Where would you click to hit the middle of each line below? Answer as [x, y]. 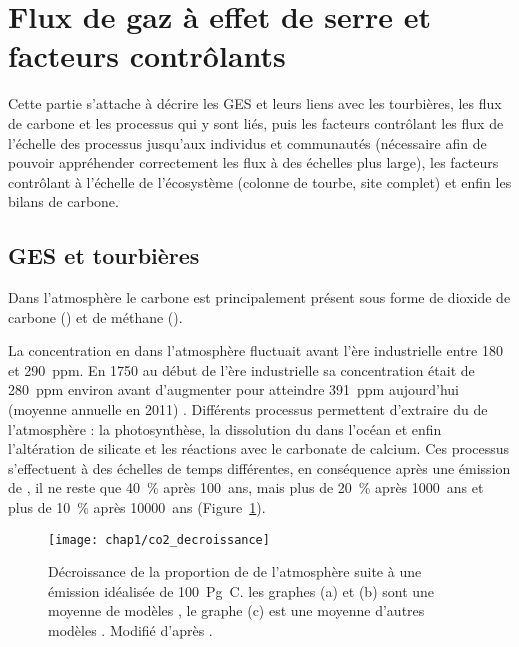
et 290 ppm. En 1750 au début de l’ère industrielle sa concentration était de [241, 369]
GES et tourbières [104, 255]
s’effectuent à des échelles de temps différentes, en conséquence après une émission [259, 467]
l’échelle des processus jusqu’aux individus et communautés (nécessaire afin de [247, 142]
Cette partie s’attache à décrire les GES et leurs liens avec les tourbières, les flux [255, 103]
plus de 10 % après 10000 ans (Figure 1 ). [137, 507]
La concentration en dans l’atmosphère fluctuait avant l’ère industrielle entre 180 [255, 350]
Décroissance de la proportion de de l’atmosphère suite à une [235, 571]
